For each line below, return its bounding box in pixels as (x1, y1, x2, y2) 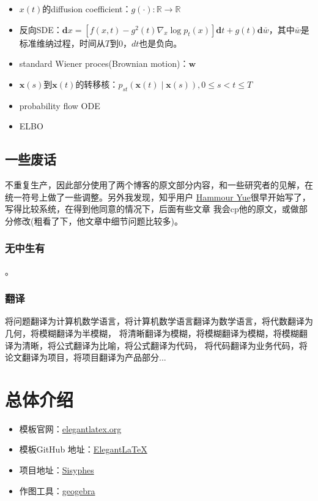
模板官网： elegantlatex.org (19, 422, 122, 435)
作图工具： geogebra (19, 484, 95, 497)
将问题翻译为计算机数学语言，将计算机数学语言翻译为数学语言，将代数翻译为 (5, 315, 313, 327)
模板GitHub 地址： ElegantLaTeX (19, 443, 147, 456)
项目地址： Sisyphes (19, 464, 94, 476)
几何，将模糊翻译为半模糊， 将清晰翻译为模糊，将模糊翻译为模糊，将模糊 (5, 326, 299, 339)
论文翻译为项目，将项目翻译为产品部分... (5, 351, 166, 364)
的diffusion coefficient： (42, 2, 131, 15)
